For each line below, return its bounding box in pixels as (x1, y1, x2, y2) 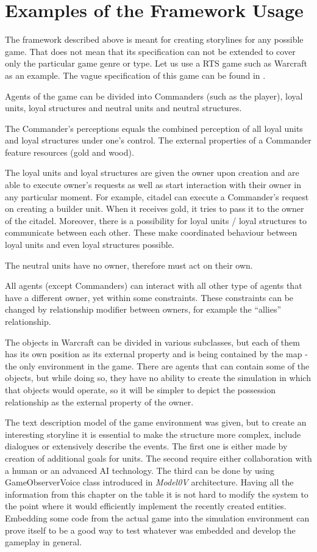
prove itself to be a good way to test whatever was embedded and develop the (5, 523, 296, 536)
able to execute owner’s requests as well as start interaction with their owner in (5, 178, 301, 191)
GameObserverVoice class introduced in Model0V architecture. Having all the (5, 476, 294, 488)
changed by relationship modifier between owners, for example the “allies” (5, 303, 282, 316)
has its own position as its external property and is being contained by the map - (5, 347, 308, 360)
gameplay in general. (5, 536, 82, 548)
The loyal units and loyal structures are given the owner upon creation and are (5, 166, 299, 179)
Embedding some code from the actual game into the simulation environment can (5, 511, 310, 524)
